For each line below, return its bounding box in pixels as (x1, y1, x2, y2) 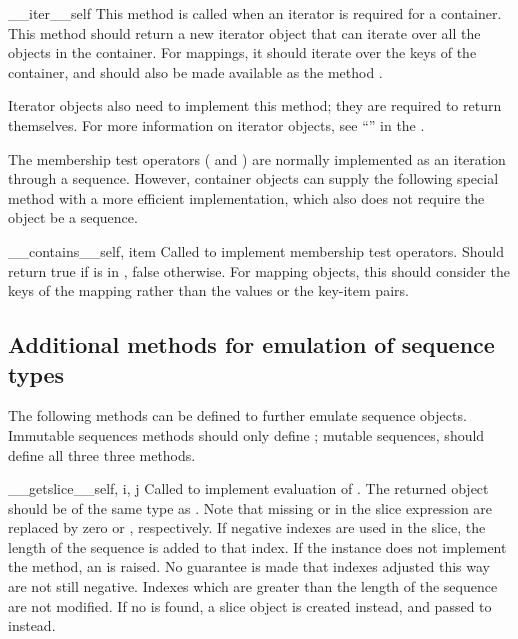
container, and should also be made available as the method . (8, 61, 383, 82)
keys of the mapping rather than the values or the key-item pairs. (8, 280, 409, 301)
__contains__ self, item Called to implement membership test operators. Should (8, 240, 504, 261)
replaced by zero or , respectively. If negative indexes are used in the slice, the (8, 517, 486, 538)
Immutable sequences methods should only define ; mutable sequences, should (8, 424, 485, 445)
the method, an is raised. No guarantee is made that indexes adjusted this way (8, 556, 490, 577)
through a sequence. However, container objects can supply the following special (8, 168, 499, 189)
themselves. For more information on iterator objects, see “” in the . (8, 114, 425, 135)
